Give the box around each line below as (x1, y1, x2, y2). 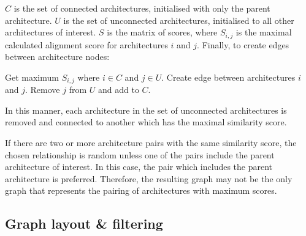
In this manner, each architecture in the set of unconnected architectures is (5, 103, 287, 116)
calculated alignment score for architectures (5, 38, 168, 51)
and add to (98, 83, 139, 96)
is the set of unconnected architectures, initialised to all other (63, 13, 294, 26)
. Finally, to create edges (197, 38, 289, 51)
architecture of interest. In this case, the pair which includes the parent (5, 160, 273, 173)
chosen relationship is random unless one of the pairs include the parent (5, 148, 275, 161)
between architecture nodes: (5, 50, 110, 63)
